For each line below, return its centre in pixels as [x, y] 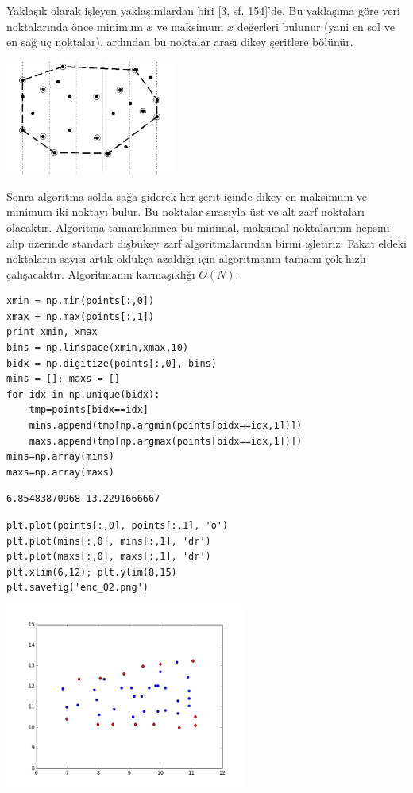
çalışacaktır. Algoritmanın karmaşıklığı [101, 273]
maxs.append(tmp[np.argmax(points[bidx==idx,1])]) [166, 441]
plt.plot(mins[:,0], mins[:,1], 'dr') [109, 541]
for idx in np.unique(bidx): [83, 394]
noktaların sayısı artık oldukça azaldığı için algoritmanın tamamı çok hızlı [186, 258]
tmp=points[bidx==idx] [89, 410]
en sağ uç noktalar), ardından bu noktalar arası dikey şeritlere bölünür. [180, 42]
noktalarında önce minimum [75, 26]
